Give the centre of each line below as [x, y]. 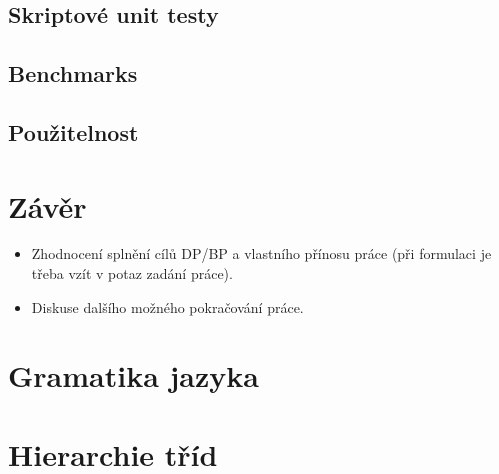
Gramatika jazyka [133, 375]
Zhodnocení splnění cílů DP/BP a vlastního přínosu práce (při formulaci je [261, 253]
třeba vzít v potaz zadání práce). [132, 273]
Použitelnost [73, 131]
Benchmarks [73, 73]
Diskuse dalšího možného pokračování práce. [167, 306]
